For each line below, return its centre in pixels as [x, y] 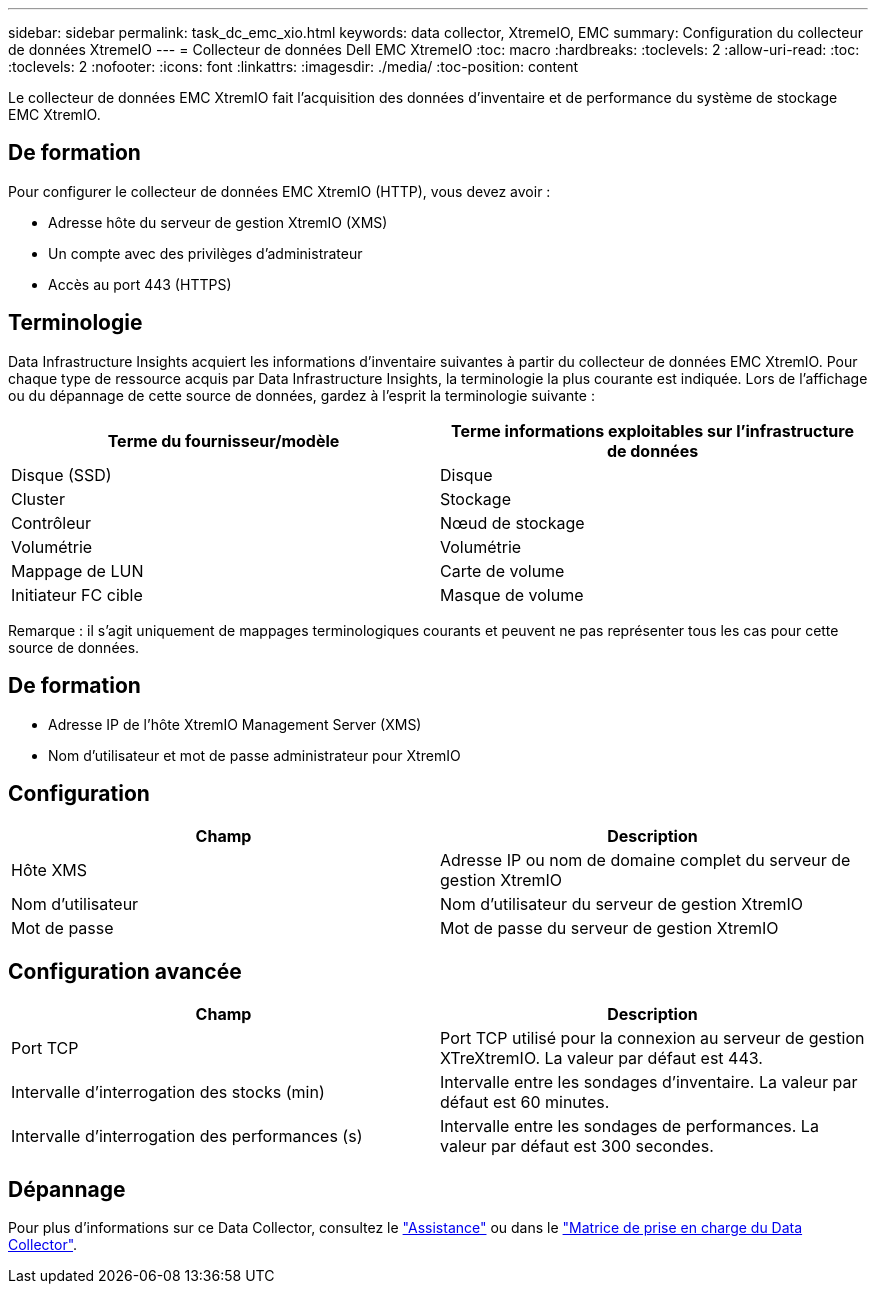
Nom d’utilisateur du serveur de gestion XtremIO [622, 904]
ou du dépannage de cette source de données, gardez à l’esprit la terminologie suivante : [301, 395]
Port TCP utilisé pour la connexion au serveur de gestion [652, 1038]
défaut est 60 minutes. [525, 1102]
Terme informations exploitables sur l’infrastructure [652, 430]
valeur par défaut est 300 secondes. [577, 1146]
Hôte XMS [49, 870]
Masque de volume [512, 594]
